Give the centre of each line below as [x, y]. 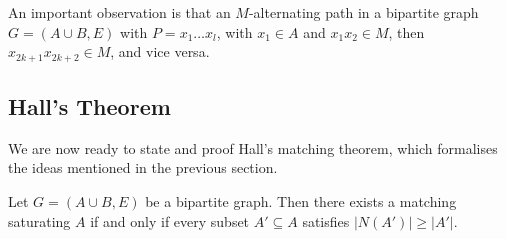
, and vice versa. [160, 51]
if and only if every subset [170, 220]
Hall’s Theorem [89, 106]
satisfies [326, 220]
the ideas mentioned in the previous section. [143, 167]
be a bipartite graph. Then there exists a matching [301, 201]
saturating [39, 220]
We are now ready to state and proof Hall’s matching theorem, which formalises [253, 147]
